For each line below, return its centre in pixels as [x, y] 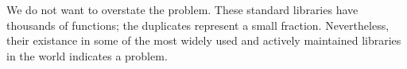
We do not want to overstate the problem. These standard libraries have [182, 9]
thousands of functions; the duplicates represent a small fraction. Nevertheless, [198, 25]
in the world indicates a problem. [87, 55]
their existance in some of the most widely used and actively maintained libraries [204, 40]
